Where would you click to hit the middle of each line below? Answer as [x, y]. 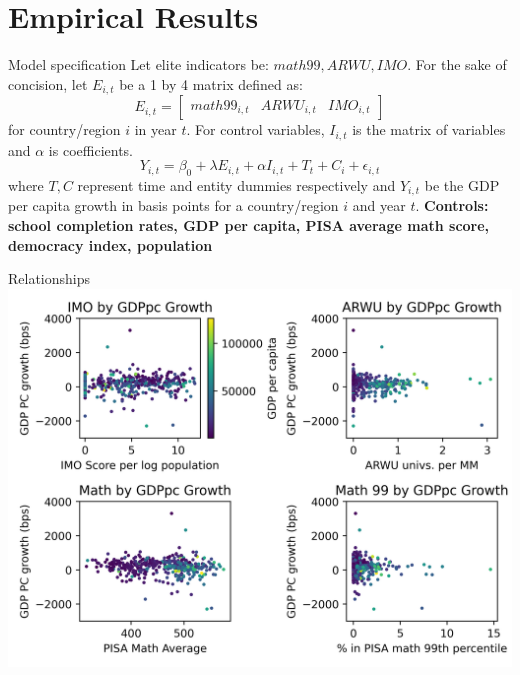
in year [155, 129]
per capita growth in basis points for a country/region [173, 205]
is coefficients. [90, 149]
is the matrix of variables [429, 129]
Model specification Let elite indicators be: [138, 64]
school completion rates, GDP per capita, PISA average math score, [249, 225]
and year [379, 205]
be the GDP [462, 185]
